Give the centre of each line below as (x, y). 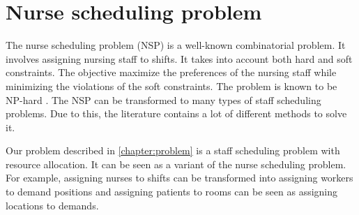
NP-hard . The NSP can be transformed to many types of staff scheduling (163, 99)
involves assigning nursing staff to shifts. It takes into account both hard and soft (179, 58)
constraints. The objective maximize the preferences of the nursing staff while (171, 72)
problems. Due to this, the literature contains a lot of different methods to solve (176, 113)
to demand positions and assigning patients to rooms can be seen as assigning (172, 192)
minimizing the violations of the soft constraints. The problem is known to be (171, 86)
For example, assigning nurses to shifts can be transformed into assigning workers (179, 178)
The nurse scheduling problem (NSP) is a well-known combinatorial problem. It (176, 45)
